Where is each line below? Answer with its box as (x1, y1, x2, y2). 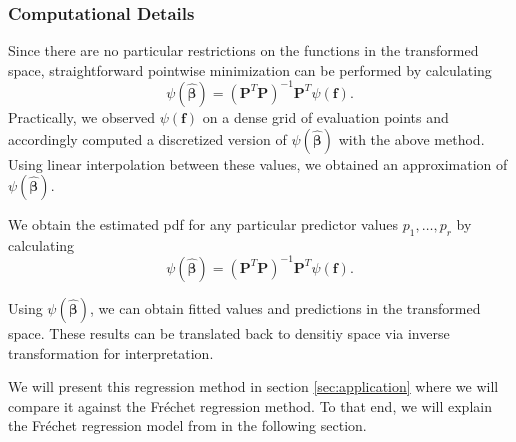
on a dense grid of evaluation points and (202, 106, 449, 127)
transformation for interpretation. (8, 342, 214, 363)
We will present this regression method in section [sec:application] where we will (8, 376, 499, 397)
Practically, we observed (8, 106, 155, 127)
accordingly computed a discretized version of (8, 128, 287, 149)
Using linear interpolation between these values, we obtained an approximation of (8, 153, 508, 174)
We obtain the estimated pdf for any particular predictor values (8, 214, 399, 235)
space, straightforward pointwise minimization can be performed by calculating (8, 59, 492, 80)
